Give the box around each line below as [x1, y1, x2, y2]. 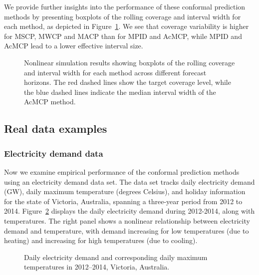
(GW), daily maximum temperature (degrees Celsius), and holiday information [4, 186, 246, 197]
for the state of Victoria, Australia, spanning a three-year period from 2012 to [4, 196, 243, 206]
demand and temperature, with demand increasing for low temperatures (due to [4, 225, 249, 236]
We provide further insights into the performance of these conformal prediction [4, 1, 246, 11]
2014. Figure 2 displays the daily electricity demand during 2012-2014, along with [4, 206, 255, 216]
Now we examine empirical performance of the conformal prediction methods [4, 166, 240, 177]
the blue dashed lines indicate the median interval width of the [24, 86, 216, 97]
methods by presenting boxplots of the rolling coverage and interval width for [4, 11, 241, 21]
